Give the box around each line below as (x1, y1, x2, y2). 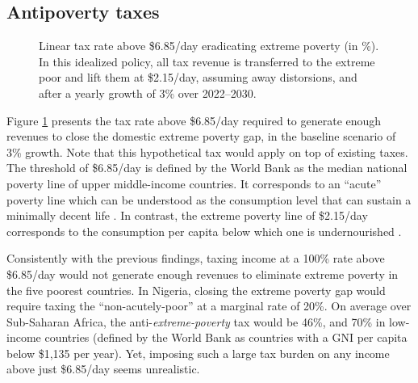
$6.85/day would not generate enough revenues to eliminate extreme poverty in (6, 265, 399, 282)
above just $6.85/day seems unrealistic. (6, 360, 200, 377)
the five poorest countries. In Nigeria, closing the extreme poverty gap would (6, 281, 386, 298)
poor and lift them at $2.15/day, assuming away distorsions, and (39, 69, 357, 86)
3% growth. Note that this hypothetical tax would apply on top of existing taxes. (6, 143, 408, 160)
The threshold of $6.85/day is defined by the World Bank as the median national (6, 159, 408, 176)
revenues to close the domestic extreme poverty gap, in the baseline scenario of (6, 128, 396, 145)
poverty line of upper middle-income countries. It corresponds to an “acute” (6, 175, 382, 191)
